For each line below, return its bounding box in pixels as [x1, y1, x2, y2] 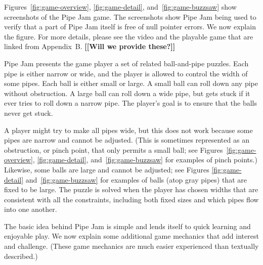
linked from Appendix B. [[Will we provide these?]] [4, 41, 176, 52]
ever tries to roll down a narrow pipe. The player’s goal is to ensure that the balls [4, 98, 257, 108]
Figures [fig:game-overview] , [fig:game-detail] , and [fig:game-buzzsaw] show [4, 2, 237, 12]
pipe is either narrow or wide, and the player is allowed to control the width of [4, 68, 248, 78]
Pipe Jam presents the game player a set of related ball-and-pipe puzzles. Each [4, 58, 249, 68]
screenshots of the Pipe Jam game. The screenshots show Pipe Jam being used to [4, 11, 256, 22]
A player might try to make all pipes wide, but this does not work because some [4, 124, 253, 135]
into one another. [4, 204, 57, 214]
